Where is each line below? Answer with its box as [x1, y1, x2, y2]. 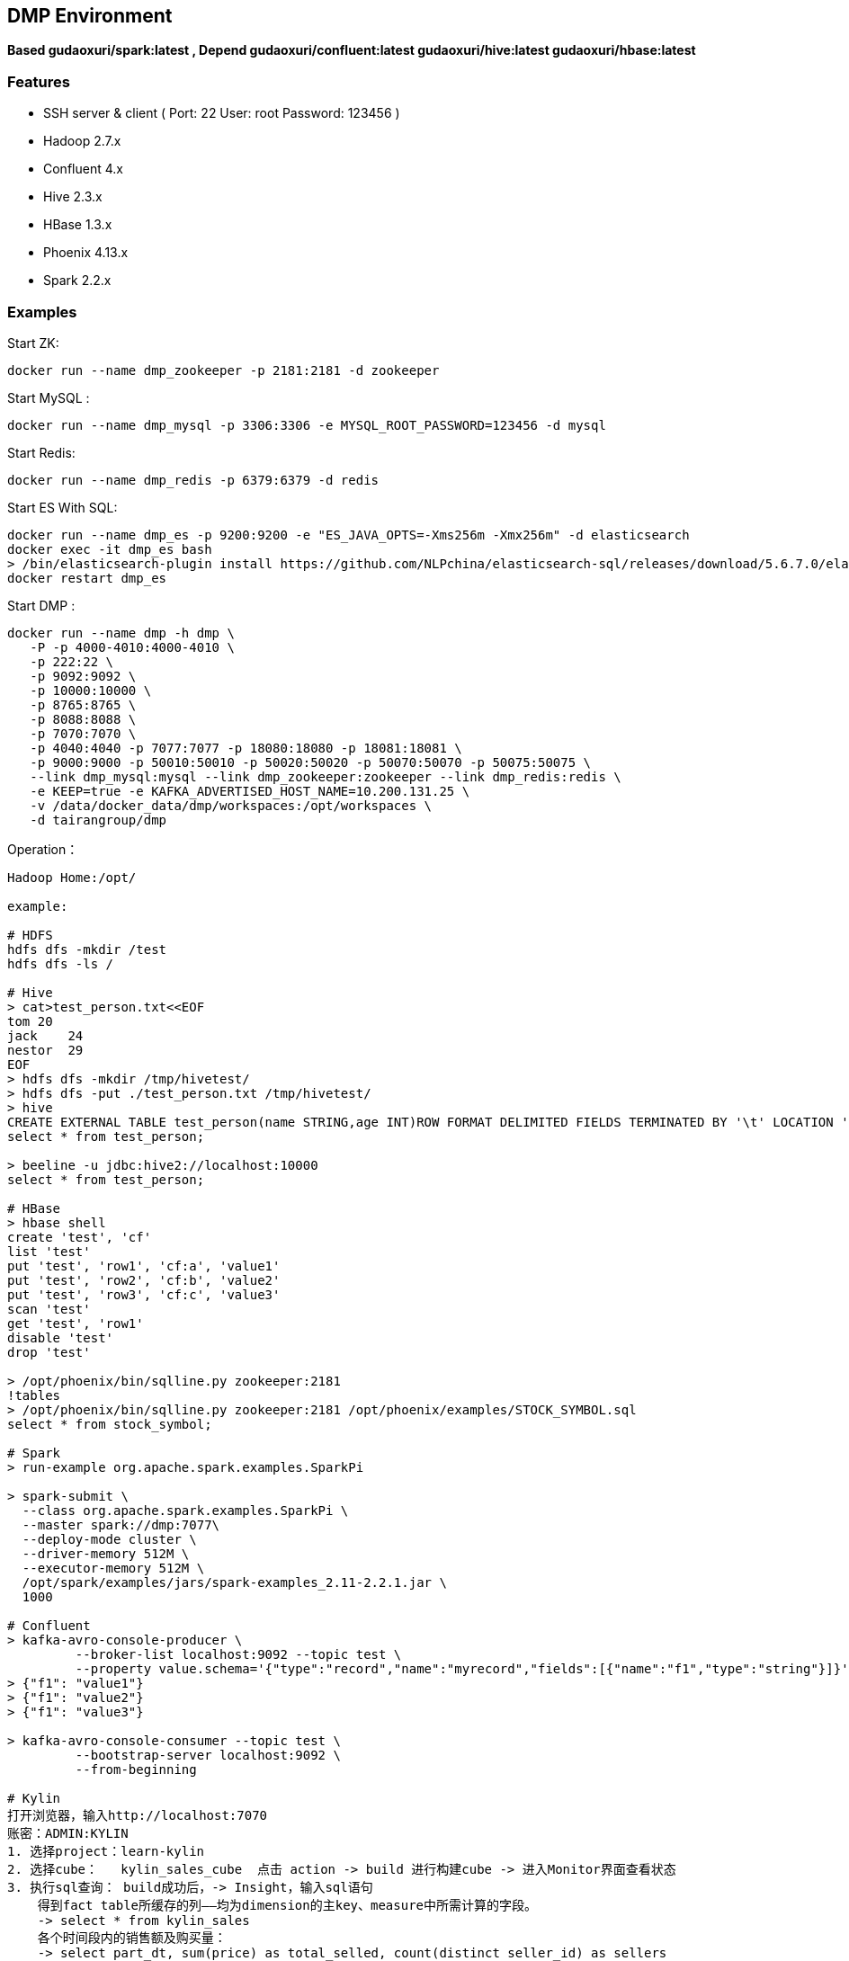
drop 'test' [7, 1344, 91, 1359]
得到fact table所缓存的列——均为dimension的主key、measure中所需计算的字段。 [37, 1897, 538, 1912]
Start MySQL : [7, 389, 90, 406]
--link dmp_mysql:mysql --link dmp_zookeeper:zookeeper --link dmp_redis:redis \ [30, 769, 621, 784]
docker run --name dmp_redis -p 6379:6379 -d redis [7, 472, 380, 487]
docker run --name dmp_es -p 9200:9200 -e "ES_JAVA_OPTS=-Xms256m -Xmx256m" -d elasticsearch [7, 527, 690, 542]
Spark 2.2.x [43, 272, 112, 289]
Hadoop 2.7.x [43, 133, 121, 149]
